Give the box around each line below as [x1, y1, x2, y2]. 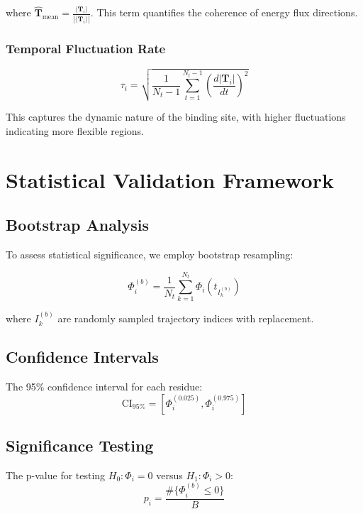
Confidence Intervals [6, 346, 159, 368]
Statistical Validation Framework [6, 165, 334, 194]
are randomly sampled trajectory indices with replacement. [57, 311, 314, 326]
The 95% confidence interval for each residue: [6, 379, 203, 394]
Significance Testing [6, 434, 154, 456]
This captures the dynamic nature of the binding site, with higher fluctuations [6, 109, 346, 124]
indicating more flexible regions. [6, 123, 145, 138]
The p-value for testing [6, 467, 106, 482]
